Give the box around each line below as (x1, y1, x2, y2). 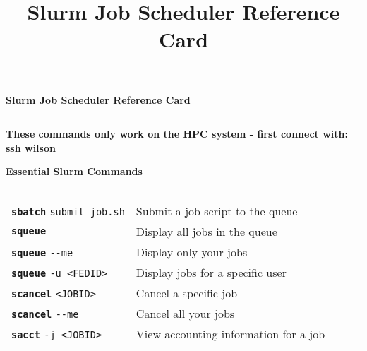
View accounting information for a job (136, 325, 325, 342)
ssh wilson (6, 140, 56, 155)
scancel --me (11, 308, 79, 320)
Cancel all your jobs (136, 304, 235, 321)
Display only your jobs (136, 243, 248, 260)
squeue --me (11, 246, 73, 258)
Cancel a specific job (136, 284, 238, 301)
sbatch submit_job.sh (11, 206, 125, 218)
